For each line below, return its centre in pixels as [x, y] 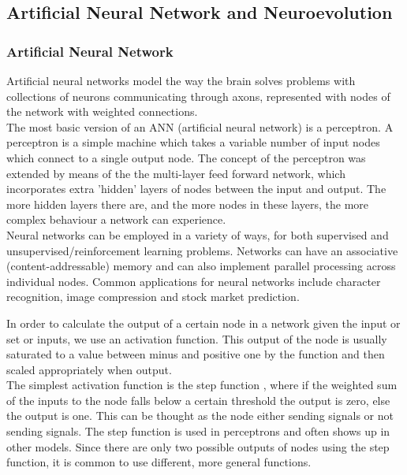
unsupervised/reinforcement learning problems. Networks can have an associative [202, 250]
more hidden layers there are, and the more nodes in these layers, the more [188, 204]
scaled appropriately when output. [89, 369]
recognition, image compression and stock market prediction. [153, 297]
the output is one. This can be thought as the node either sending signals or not [200, 416]
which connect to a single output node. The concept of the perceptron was [186, 157]
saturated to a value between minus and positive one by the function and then [196, 354]
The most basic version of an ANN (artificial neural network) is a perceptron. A [200, 126]
